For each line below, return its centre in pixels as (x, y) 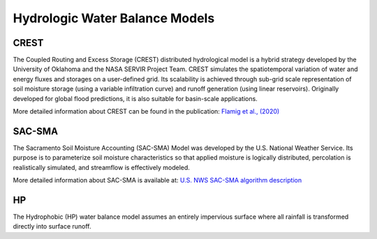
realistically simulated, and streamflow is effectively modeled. (101, 167)
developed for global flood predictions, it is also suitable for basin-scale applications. (135, 98)
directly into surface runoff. (52, 226)
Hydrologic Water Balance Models (114, 18)
